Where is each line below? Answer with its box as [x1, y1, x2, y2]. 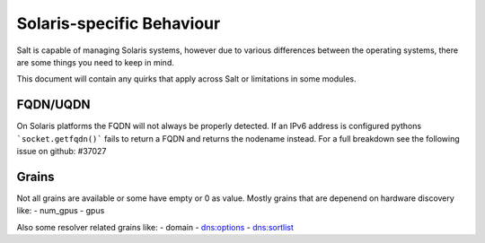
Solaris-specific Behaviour [16, 13, 221, 33]
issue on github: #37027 [16, 146, 107, 157]
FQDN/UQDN [16, 97, 91, 112]
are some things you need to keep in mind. [16, 56, 174, 67]
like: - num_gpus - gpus [16, 205, 105, 216]
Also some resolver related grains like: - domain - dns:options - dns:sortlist [16, 221, 294, 232]
